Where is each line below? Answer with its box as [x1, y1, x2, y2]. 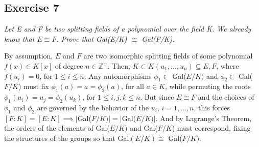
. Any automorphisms [84, 70, 152, 81]
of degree [55, 60, 83, 71]
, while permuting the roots [164, 81, 251, 92]
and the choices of [198, 92, 254, 102]
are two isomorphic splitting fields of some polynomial [83, 50, 253, 61]
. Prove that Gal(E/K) [56, 33, 127, 44]
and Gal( [130, 123, 158, 133]
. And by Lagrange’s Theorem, [155, 112, 252, 123]
